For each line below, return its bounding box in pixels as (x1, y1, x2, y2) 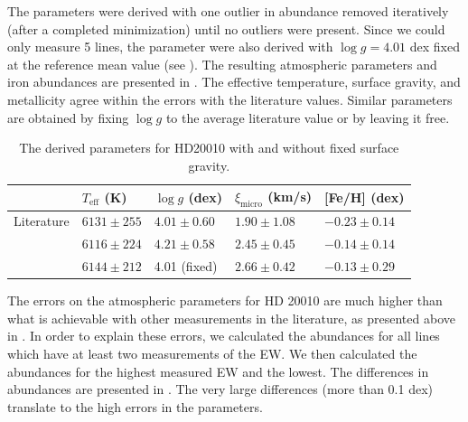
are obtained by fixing (7, 108, 129, 127)
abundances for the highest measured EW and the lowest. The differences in (7, 361, 429, 380)
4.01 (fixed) (154, 257, 218, 276)
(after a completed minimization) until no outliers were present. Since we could (7, 19, 445, 38)
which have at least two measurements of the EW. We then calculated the (7, 343, 417, 362)
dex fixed (409, 37, 460, 56)
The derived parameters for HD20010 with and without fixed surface (19, 138, 399, 157)
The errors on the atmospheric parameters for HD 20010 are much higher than (7, 291, 443, 310)
